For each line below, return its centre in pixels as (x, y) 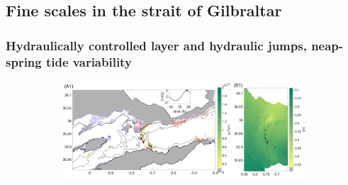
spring (24, 61)
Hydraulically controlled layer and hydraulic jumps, (156, 45)
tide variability (89, 61)
